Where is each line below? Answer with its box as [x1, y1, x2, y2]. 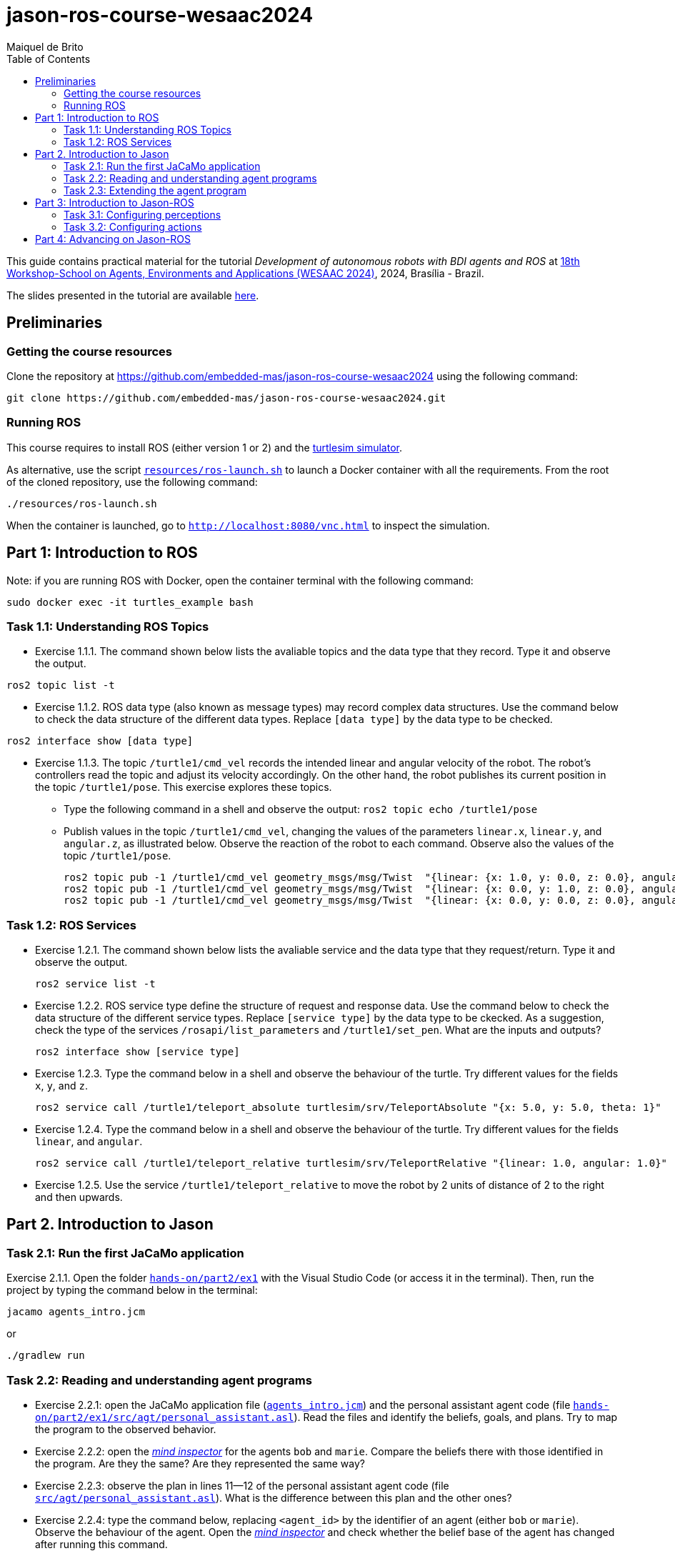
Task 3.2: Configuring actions [64, 220, 202, 233]
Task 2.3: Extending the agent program [64, 184, 247, 196]
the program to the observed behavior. [35, 1423, 216, 1436]
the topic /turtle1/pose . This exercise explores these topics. [35, 781, 332, 794]
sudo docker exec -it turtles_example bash [6, 596, 254, 608]
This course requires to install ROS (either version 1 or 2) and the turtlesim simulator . [6, 441, 403, 454]
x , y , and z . [35, 1079, 88, 1092]
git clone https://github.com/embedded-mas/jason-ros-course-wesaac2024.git [6, 392, 446, 404]
